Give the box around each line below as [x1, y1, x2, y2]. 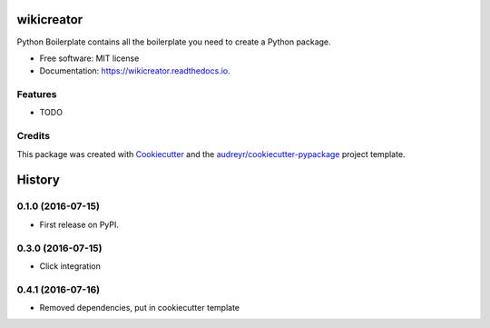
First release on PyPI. [39, 219, 120, 230]
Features [16, 88, 57, 101]
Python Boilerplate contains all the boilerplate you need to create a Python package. [16, 36, 331, 47]
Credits [16, 130, 50, 143]
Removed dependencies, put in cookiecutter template [39, 303, 240, 313]
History [16, 173, 61, 188]
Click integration [39, 260, 102, 272]
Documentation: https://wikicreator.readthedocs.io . [39, 65, 230, 76]
